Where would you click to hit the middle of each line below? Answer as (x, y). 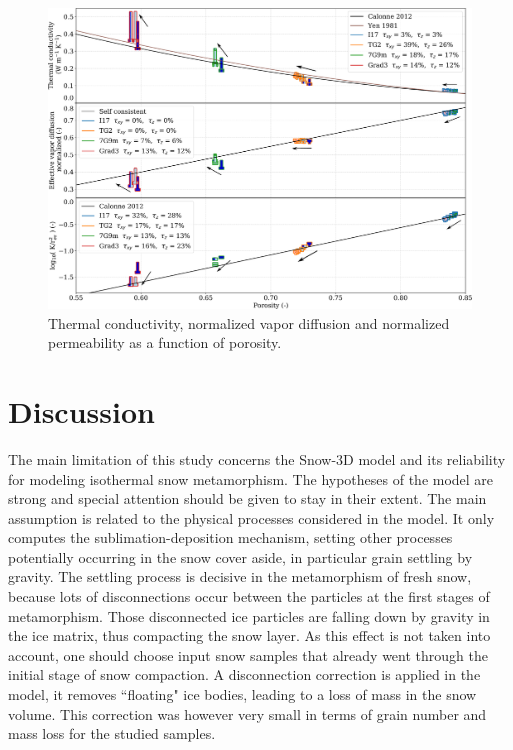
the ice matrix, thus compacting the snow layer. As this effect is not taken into (249, 635)
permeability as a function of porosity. (165, 342)
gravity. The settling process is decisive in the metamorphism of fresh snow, (240, 576)
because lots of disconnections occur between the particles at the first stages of (249, 596)
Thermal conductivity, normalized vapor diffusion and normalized (249, 322)
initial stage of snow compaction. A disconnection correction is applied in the (244, 674)
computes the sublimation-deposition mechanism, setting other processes (230, 537)
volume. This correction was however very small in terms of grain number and (247, 713)
